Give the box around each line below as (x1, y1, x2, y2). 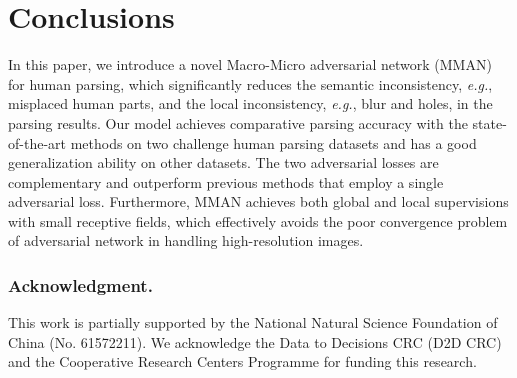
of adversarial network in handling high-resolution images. (8, 230, 364, 251)
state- (472, 112, 507, 133)
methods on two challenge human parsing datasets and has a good (70, 132, 477, 153)
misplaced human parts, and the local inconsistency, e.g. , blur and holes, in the (8, 93, 493, 114)
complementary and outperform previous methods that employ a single (8, 171, 444, 192)
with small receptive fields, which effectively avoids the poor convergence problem (8, 210, 508, 231)
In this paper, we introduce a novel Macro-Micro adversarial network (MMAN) (8, 54, 492, 75)
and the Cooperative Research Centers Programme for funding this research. (8, 351, 477, 372)
